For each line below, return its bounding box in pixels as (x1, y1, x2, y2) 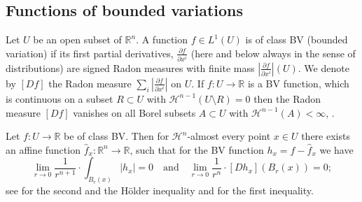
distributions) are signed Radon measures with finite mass (6, 60, 255, 75)
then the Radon (253, 91, 321, 106)
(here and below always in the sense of (190, 45, 356, 60)
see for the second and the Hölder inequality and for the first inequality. (6, 183, 314, 198)
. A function (136, 32, 188, 47)
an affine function (6, 142, 81, 157)
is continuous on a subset (6, 91, 113, 106)
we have (319, 142, 354, 157)
